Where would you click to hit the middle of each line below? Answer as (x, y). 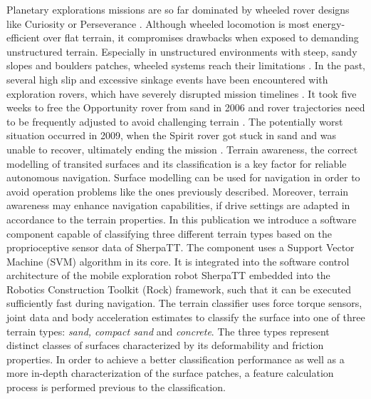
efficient (23, 37)
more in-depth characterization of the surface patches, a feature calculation (170, 373)
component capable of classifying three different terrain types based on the (169, 233)
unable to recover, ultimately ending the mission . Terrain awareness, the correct (182, 149)
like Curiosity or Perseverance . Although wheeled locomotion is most (158, 23)
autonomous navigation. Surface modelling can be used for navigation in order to (183, 177)
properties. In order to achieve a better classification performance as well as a (176, 359)
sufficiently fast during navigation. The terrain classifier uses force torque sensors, (184, 303)
